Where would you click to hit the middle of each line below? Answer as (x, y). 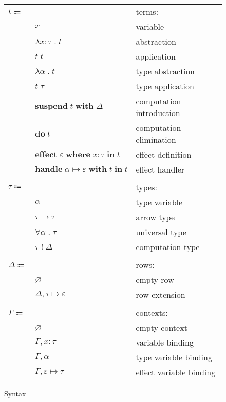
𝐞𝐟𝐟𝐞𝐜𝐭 (46, 154)
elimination (156, 139)
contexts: (152, 312)
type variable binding (174, 357)
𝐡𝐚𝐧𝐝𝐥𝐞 (49, 169)
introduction (158, 113)
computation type (168, 247)
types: (146, 187)
